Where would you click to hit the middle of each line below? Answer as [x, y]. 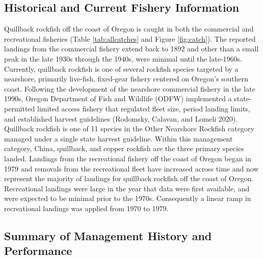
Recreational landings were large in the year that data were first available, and [127, 188]
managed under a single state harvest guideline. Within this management [119, 138]
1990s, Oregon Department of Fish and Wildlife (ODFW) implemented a [118, 98]
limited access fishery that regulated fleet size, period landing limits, [143, 108]
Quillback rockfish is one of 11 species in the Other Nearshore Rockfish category [129, 128]
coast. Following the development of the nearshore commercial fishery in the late [130, 88]
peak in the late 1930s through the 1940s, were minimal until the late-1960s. [123, 58]
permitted [20, 108]
